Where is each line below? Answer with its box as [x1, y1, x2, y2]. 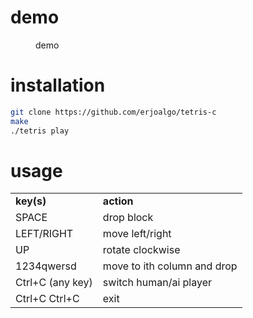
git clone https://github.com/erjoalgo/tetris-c [10, 107, 217, 117]
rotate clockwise [102, 243, 181, 257]
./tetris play [10, 126, 70, 136]
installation [10, 74, 106, 97]
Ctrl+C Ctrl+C [15, 292, 80, 306]
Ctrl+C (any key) [15, 276, 93, 290]
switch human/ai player [102, 276, 212, 290]
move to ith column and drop [102, 259, 238, 273]
